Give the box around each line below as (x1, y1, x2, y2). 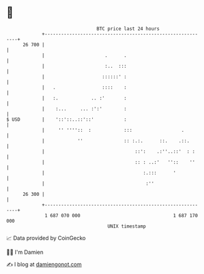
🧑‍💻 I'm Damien (6, 248, 44, 256)
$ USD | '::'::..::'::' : (6, 116, 127, 123)
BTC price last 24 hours (97, 26, 160, 32)
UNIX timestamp (107, 223, 147, 229)
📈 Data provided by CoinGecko (6, 234, 86, 242)
